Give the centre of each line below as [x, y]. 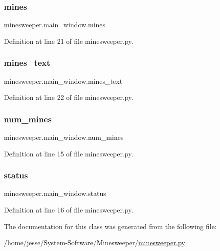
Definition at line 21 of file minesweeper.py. [69, 41]
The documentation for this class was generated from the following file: [110, 226]
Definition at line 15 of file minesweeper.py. [69, 153]
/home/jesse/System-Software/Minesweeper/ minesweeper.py [95, 242]
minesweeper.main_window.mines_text [63, 81]
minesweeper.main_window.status [55, 193]
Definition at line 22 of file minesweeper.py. [69, 97]
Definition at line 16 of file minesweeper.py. [69, 210]
